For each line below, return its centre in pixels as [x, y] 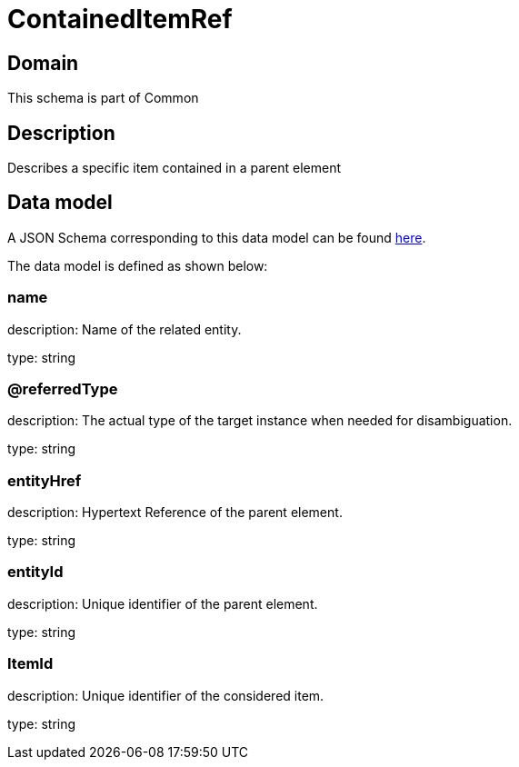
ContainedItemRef [120, 19]
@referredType [63, 388]
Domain [43, 63]
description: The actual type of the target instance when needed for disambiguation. [260, 421]
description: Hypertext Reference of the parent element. [175, 513]
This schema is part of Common [103, 98]
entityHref [45, 480]
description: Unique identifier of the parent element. [163, 603]
